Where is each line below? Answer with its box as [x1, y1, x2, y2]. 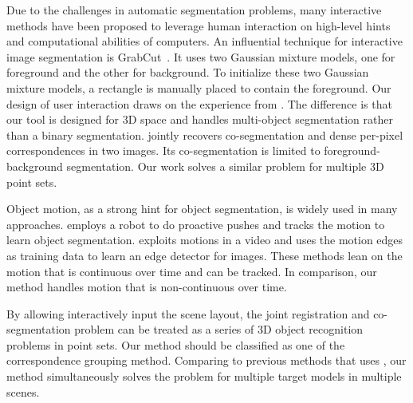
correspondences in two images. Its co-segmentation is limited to [6, 142, 321, 159]
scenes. [6, 383, 40, 400]
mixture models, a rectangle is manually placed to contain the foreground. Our [6, 79, 391, 96]
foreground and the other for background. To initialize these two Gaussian [6, 64, 369, 81]
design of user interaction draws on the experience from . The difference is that [6, 95, 392, 112]
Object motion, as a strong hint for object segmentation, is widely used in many [6, 200, 398, 217]
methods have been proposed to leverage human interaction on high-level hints [6, 17, 391, 34]
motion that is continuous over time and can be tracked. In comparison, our [6, 263, 377, 279]
